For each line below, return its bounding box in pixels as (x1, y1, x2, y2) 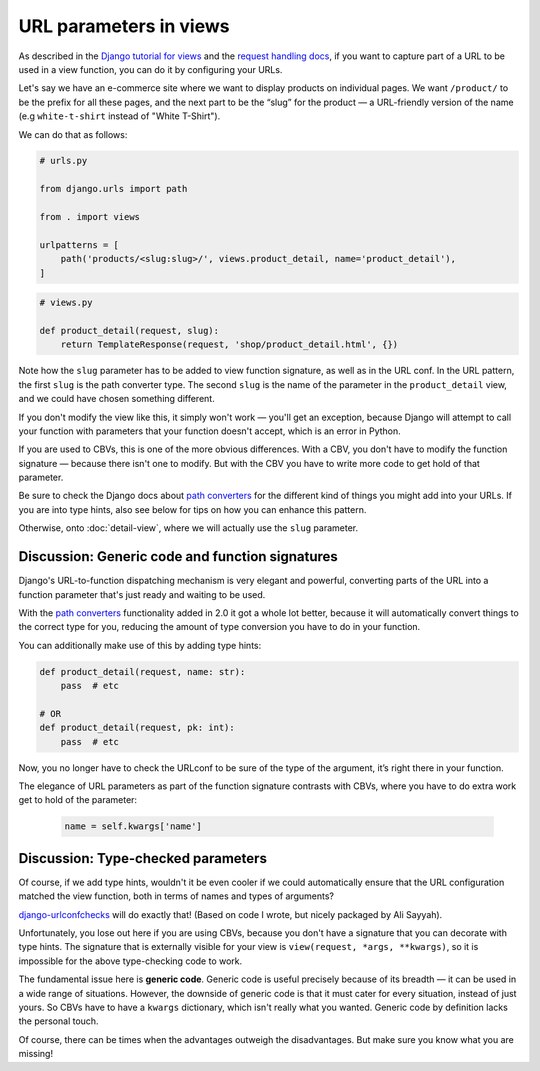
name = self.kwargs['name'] (64, 821, 202, 832)
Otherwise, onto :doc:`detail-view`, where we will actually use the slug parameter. (18, 522, 359, 534)
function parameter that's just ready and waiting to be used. (18, 588, 266, 600)
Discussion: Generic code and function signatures (18, 548, 339, 565)
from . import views (39, 211, 140, 223)
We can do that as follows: (18, 128, 128, 140)
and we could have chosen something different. (18, 393, 215, 405)
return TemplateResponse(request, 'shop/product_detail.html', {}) (60, 339, 399, 350)
